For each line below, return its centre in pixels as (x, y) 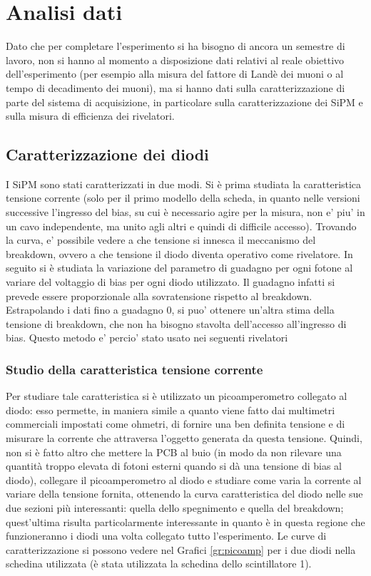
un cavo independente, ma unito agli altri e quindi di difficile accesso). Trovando (181, 226)
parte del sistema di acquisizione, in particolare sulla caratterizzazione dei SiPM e (184, 102)
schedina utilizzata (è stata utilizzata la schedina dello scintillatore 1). (159, 564)
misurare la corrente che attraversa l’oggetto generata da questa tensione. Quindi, (184, 438)
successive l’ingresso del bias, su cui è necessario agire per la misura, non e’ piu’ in (185, 212)
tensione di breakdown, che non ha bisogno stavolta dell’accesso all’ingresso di (176, 323)
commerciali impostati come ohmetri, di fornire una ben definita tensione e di (176, 424)
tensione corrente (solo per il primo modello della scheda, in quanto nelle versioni (183, 198)
